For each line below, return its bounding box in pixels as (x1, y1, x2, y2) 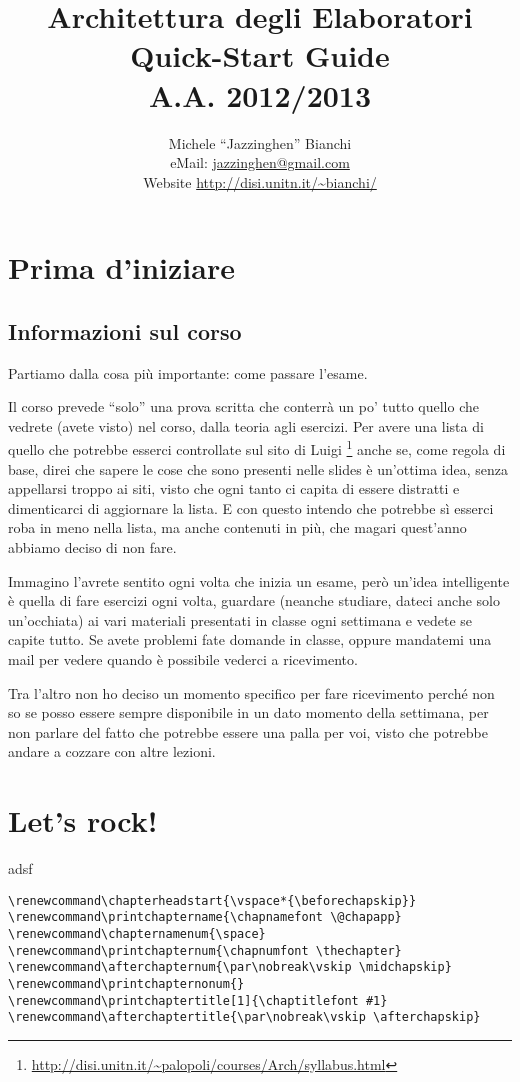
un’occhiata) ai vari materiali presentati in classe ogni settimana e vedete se (8, 609, 473, 630)
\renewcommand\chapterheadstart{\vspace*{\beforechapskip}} (8, 893, 417, 908)
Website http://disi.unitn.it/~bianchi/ (143, 171, 377, 192)
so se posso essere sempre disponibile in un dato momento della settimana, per (8, 702, 489, 723)
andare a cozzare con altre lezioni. (8, 741, 216, 762)
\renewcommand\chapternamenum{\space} (8, 927, 266, 942)
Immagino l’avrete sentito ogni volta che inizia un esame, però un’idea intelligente (8, 570, 510, 591)
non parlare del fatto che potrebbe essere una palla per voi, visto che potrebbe (8, 721, 488, 742)
